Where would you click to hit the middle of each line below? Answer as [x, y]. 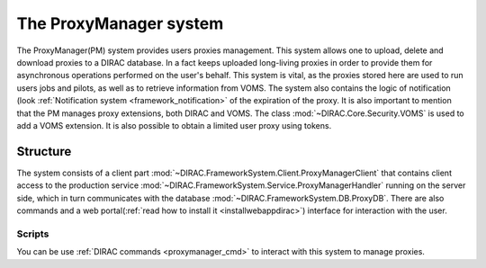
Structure [44, 152]
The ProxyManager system [120, 23]
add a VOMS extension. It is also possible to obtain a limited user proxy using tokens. [174, 125]
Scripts [33, 234]
